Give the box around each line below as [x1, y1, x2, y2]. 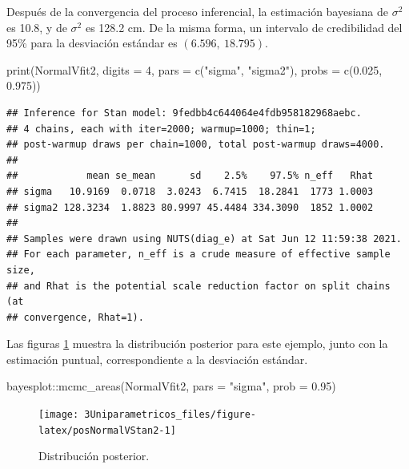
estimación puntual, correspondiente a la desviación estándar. [6, 350, 308, 367]
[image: [38, 409, 79, 421]
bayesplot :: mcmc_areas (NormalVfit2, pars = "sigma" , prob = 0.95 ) [6, 378, 336, 394]
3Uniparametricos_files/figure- [84, 409, 257, 421]
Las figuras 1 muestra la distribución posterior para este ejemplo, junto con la [6, 335, 388, 352]
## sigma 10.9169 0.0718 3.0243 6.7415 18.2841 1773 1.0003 [6, 185, 374, 197]
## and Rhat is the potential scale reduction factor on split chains [6, 280, 391, 292]
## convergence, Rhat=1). [6, 311, 144, 323]
